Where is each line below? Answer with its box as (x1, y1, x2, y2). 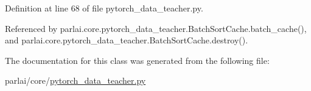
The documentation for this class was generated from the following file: (5, 54, 270, 66)
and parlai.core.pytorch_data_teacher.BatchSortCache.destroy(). (5, 34, 248, 46)
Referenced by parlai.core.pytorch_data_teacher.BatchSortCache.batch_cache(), (5, 22, 307, 34)
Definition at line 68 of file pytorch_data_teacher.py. (5, 2, 203, 14)
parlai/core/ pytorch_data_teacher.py (5, 74, 146, 87)
